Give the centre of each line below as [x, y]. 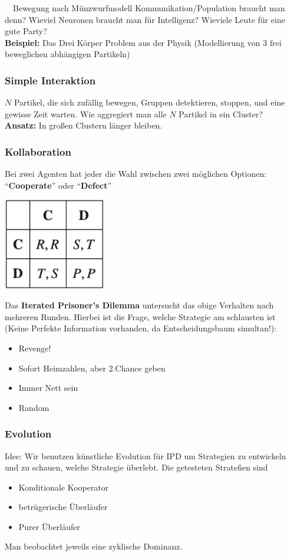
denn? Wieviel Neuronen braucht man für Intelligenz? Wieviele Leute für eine [145, 19]
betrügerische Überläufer [63, 507]
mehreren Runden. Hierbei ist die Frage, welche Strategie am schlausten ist [140, 316]
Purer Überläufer [49, 526]
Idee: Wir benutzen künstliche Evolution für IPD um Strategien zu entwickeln [145, 455]
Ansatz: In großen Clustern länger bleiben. [84, 125]
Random [34, 407]
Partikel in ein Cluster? [221, 113]
